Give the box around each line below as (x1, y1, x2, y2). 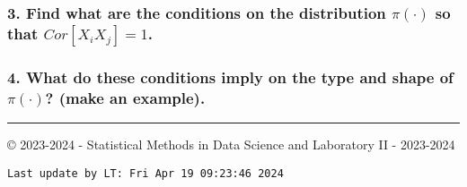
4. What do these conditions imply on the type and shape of (7, 65, 454, 88)
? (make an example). (45, 86, 206, 108)
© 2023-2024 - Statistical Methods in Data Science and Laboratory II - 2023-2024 (7, 134, 455, 153)
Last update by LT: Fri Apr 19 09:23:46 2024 (7, 166, 284, 180)
